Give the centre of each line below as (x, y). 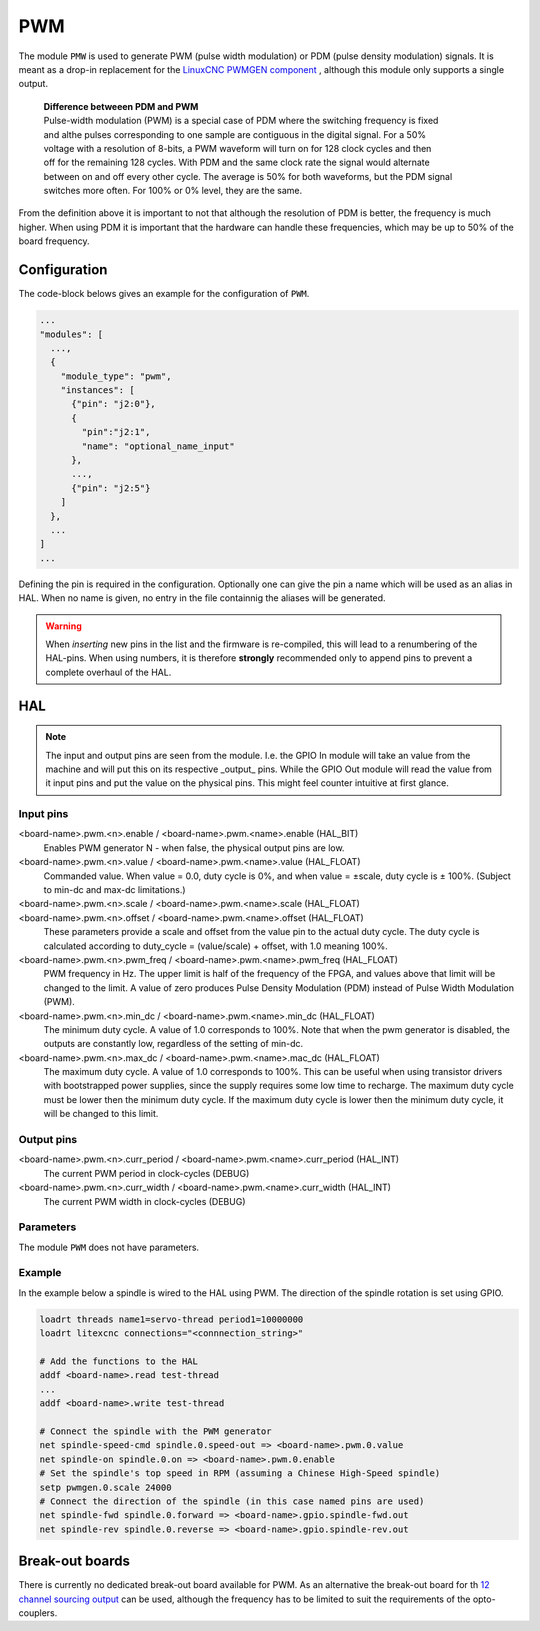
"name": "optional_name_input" (158, 446)
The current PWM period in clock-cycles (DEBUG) (146, 1173)
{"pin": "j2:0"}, (114, 404)
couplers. (38, 1612)
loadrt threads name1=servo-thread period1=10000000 (171, 1319)
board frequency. (54, 241)
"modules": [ (71, 334)
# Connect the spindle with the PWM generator (155, 1431)
